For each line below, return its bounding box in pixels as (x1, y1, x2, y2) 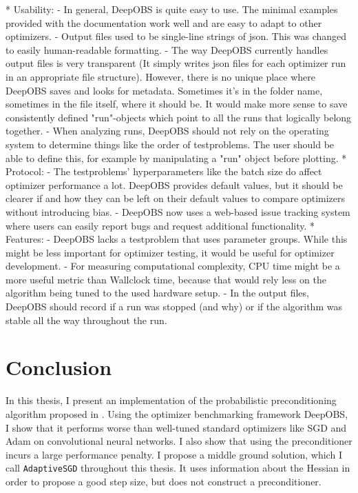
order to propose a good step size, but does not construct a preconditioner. (6, 474, 322, 488)
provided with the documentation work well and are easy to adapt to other (6, 15, 322, 30)
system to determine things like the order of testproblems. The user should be (6, 137, 335, 151)
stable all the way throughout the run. (6, 312, 167, 327)
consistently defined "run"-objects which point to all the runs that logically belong (6, 110, 352, 124)
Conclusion (6, 353, 112, 381)
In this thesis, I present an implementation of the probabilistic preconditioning (6, 393, 337, 408)
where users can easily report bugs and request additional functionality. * (6, 218, 315, 232)
